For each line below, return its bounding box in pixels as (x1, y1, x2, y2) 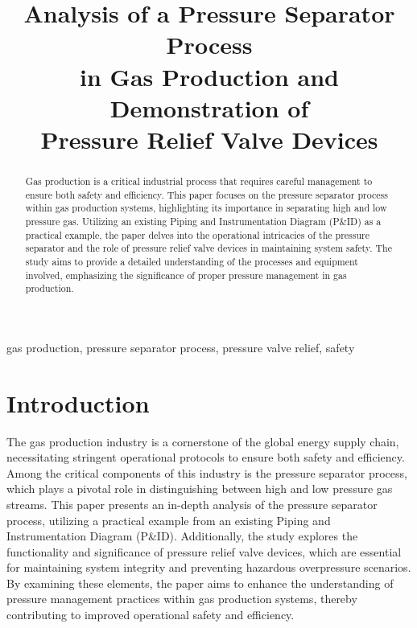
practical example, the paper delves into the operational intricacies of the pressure (25, 228, 370, 241)
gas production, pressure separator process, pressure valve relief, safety (6, 339, 355, 355)
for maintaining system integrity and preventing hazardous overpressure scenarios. (6, 559, 411, 576)
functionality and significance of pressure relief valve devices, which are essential (6, 543, 402, 560)
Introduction (6, 386, 150, 419)
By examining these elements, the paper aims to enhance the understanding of (6, 574, 394, 591)
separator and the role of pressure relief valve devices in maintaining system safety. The (25, 241, 392, 255)
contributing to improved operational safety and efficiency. (6, 606, 295, 623)
